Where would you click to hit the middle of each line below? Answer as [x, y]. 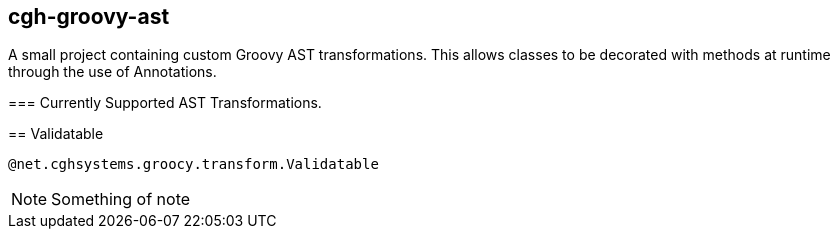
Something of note [121, 199]
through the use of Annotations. [112, 72]
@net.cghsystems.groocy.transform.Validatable [193, 164]
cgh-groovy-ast [89, 16]
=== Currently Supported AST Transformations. [165, 103]
